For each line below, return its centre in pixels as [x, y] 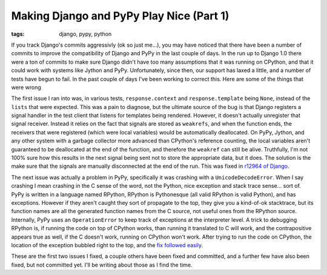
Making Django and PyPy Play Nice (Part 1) [120, 16]
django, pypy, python [85, 34]
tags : [18, 34]
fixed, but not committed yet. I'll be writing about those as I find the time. [102, 265]
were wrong [26, 87]
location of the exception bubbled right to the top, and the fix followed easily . [107, 245]
